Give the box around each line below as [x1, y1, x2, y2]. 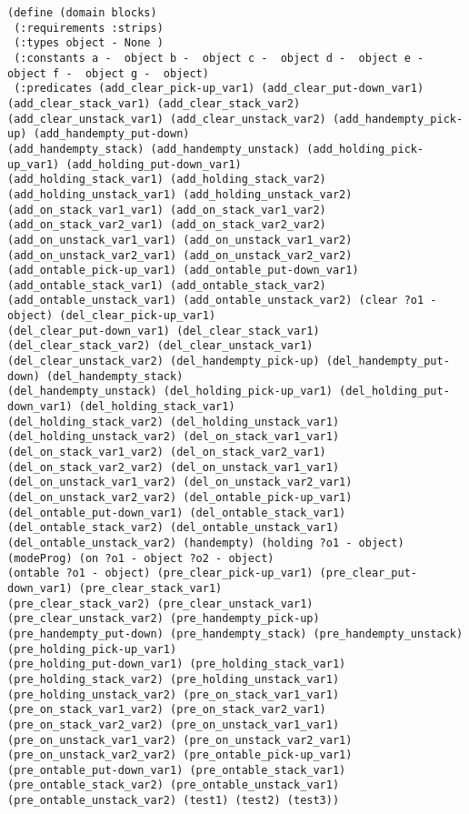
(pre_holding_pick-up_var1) [7, 642, 177, 656]
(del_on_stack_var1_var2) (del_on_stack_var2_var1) [7, 446, 326, 459]
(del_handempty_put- [325, 355, 450, 368]
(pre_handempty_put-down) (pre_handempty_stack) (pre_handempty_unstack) [7, 627, 464, 640]
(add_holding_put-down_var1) [65, 157, 242, 171]
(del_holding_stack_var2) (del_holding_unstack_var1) [7, 415, 340, 428]
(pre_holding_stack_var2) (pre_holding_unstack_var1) [7, 672, 340, 686]
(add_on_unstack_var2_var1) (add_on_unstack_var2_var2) [7, 248, 353, 262]
